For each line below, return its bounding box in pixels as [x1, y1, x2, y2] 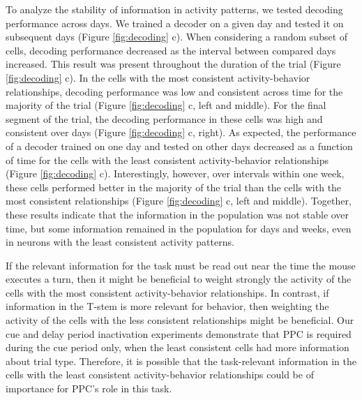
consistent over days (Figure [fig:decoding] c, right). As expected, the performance [6, 125, 356, 140]
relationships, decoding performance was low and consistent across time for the [6, 84, 343, 98]
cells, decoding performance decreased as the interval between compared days [6, 43, 336, 57]
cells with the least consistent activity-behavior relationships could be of [6, 367, 314, 382]
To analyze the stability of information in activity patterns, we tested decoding [6, 2, 343, 16]
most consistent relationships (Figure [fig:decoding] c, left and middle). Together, [6, 193, 352, 208]
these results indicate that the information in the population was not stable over [6, 207, 349, 221]
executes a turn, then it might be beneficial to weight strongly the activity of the [6, 272, 352, 286]
